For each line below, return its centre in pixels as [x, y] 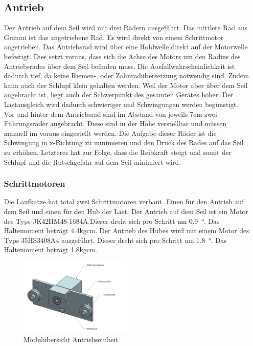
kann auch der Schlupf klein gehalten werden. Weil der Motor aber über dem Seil [126, 85]
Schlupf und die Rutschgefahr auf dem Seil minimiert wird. [92, 162]
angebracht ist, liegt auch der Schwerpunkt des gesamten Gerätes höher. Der [119, 95]
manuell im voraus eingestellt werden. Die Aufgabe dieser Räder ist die [110, 133]
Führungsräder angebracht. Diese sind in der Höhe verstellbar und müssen [115, 123]
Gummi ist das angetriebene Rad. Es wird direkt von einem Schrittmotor [114, 37]
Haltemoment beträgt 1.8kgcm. [51, 249]
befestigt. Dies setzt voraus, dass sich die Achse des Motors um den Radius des [122, 56]
